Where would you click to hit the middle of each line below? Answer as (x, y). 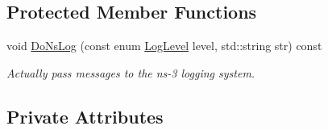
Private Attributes (85, 116)
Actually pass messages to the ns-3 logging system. (131, 72)
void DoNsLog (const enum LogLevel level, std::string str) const (164, 46)
